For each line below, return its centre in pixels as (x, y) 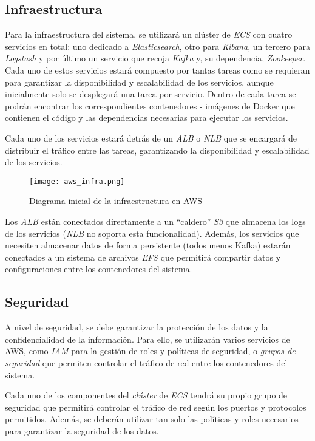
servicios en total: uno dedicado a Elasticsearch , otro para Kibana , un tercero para (157, 46)
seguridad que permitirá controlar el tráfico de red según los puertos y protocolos (156, 407)
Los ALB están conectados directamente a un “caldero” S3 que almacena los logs (155, 221)
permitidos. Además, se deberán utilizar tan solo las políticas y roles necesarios (152, 419)
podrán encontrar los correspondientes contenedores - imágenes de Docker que (150, 105)
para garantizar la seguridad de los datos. (82, 430)
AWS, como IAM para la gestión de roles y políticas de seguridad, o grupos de (150, 351)
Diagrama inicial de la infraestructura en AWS (116, 201)
